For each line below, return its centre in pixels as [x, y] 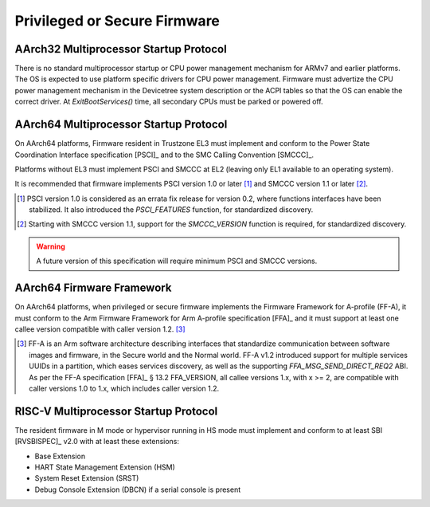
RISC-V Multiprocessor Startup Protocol [116, 411]
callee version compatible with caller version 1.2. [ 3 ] [100, 329]
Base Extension [60, 456]
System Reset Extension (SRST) [87, 478]
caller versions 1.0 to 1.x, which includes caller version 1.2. [124, 388]
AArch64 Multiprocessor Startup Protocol [121, 125]
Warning [51, 246]
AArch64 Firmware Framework [93, 288]
